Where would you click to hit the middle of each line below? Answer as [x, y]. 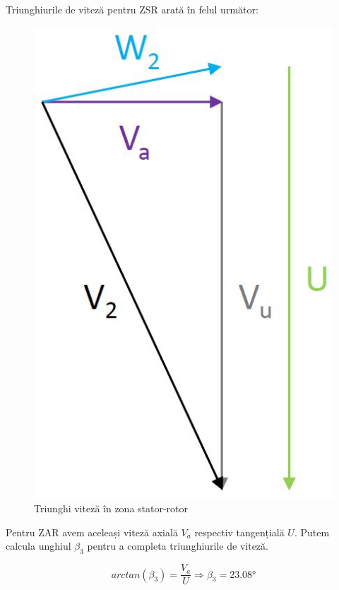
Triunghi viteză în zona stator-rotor [111, 508]
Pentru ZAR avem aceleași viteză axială [92, 532]
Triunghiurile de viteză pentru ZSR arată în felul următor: [132, 9]
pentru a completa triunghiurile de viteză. [178, 546]
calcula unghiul [38, 546]
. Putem [312, 532]
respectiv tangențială [239, 532]
